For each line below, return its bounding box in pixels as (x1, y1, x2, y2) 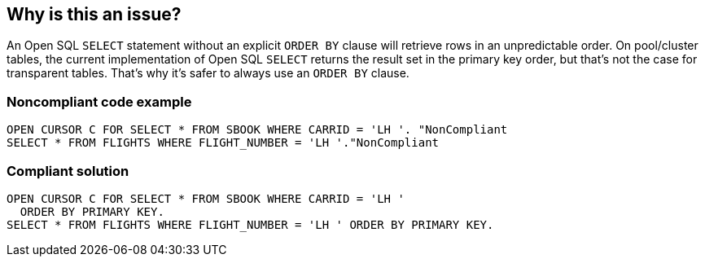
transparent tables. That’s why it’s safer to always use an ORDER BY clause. (7, 66, 409, 81)
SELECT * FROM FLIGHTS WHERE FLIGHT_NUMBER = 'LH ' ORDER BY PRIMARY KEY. (7, 217, 494, 231)
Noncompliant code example (7, 93, 192, 110)
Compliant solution (7, 162, 129, 179)
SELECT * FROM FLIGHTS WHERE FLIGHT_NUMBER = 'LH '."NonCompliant (7, 136, 440, 150)
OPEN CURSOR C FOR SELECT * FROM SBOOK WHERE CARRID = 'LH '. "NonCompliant (7, 123, 508, 137)
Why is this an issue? (7, 4, 182, 24)
